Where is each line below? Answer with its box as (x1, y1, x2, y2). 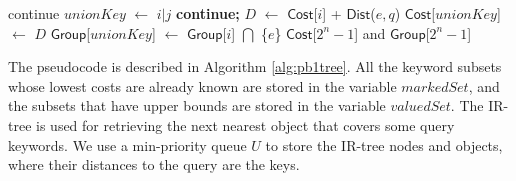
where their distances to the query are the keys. (8, 154, 300, 175)
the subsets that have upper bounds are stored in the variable (8, 95, 386, 116)
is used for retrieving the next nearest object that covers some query (36, 114, 455, 135)
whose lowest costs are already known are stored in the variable (8, 75, 397, 96)
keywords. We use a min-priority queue (8, 134, 247, 155)
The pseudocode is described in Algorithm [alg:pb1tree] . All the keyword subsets (8, 56, 502, 77)
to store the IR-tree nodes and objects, (265, 134, 503, 155)
